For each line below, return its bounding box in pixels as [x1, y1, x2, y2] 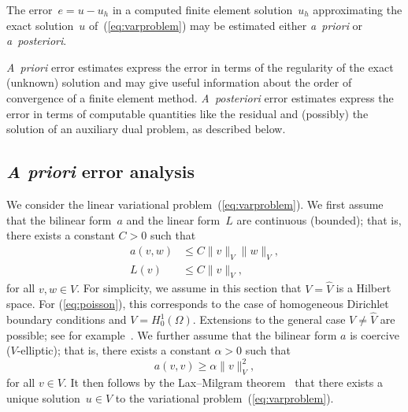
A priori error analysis [6, 159, 195, 184]
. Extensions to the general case [192, 311, 346, 328]
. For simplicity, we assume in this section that [76, 280, 302, 296]
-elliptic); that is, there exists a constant [17, 342, 211, 358]
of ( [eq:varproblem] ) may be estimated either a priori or [88, 17, 363, 33]
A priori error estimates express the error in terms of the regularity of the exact [6, 58, 394, 75]
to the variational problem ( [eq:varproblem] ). [115, 389, 334, 406]
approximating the [313, 2, 402, 17]
